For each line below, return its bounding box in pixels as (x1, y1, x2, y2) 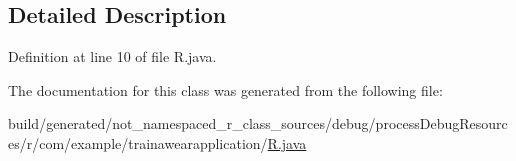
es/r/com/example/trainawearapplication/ (8, 132, 268, 153)
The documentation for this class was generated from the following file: (8, 79, 443, 100)
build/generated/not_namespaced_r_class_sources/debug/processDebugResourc (8, 113, 508, 134)
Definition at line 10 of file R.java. (8, 46, 217, 67)
